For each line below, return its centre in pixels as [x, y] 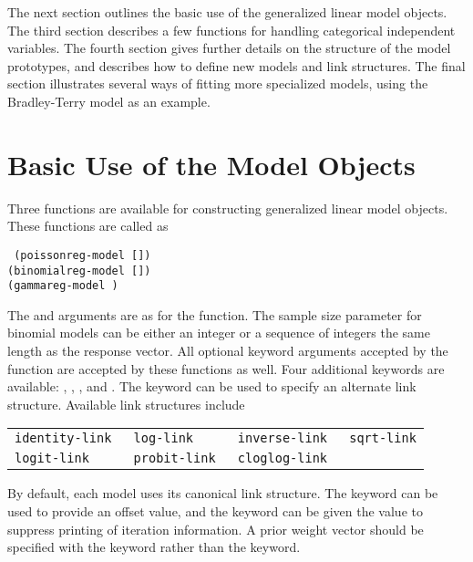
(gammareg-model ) [63, 286]
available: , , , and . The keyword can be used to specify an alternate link [212, 386]
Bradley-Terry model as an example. [109, 101]
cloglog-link [283, 458]
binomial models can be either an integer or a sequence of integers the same [219, 333]
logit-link [52, 458]
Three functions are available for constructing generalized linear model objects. [228, 208]
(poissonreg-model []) [82, 255]
